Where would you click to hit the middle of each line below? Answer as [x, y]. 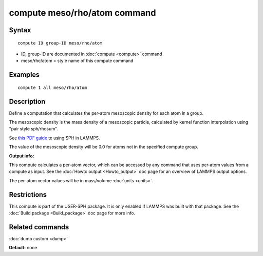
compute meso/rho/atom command [83, 13]
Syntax [20, 30]
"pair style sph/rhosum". [34, 129]
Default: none [23, 248]
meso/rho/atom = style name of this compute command [77, 61]
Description [27, 101]
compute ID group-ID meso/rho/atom [60, 43]
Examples [24, 75]
